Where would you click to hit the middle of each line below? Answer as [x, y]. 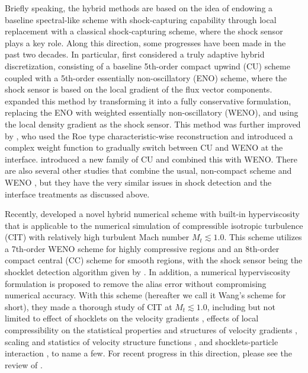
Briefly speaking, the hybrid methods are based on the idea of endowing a [139, 8]
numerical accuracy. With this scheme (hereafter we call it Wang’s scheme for [145, 295]
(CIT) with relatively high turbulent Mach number [97, 237]
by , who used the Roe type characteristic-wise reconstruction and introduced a [149, 136]
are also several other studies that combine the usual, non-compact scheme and [148, 170]
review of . [24, 364]
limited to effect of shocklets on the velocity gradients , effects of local [132, 318]
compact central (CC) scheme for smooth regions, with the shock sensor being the [154, 260]
